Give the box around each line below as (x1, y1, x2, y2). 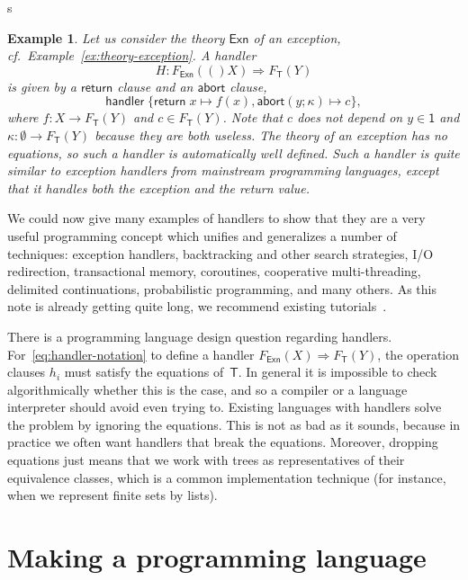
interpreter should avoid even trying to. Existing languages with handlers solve (7, 397, 442, 416)
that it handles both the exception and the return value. (7, 178, 310, 197)
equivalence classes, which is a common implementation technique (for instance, (7, 468, 446, 486)
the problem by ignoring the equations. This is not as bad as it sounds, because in (7, 415, 461, 433)
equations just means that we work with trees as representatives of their (7, 451, 405, 469)
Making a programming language (7, 539, 427, 576)
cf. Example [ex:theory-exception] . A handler (7, 46, 256, 65)
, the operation (377, 344, 460, 363)
